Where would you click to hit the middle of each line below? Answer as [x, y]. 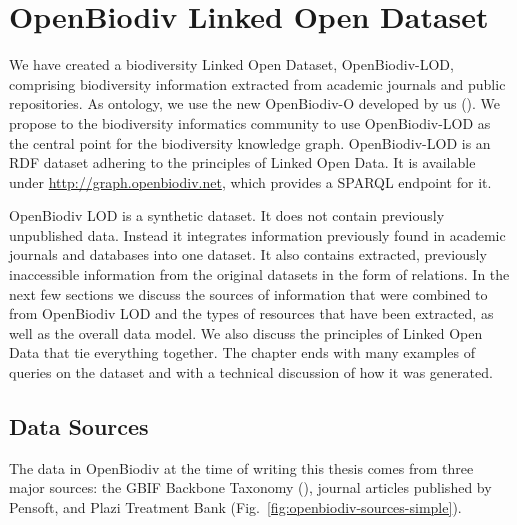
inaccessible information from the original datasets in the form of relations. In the [259, 274]
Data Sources [79, 426]
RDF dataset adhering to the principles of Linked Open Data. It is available [242, 162]
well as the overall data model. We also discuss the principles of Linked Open [246, 332]
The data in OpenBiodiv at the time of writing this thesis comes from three [241, 467]
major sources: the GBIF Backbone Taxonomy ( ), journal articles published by [250, 487]
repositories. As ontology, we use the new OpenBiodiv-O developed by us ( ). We [255, 103]
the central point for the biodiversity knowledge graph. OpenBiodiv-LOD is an [250, 142]
